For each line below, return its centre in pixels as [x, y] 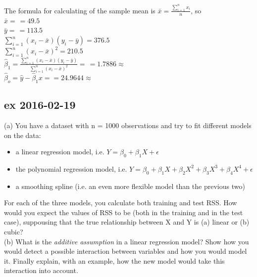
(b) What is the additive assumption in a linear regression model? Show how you [127, 241]
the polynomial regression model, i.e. [71, 168]
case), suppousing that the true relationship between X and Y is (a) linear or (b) [127, 222]
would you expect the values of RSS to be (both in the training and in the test [124, 212]
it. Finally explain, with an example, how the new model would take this [114, 260]
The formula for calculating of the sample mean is [80, 10]
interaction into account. [41, 270]
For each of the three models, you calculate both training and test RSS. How [121, 203]
